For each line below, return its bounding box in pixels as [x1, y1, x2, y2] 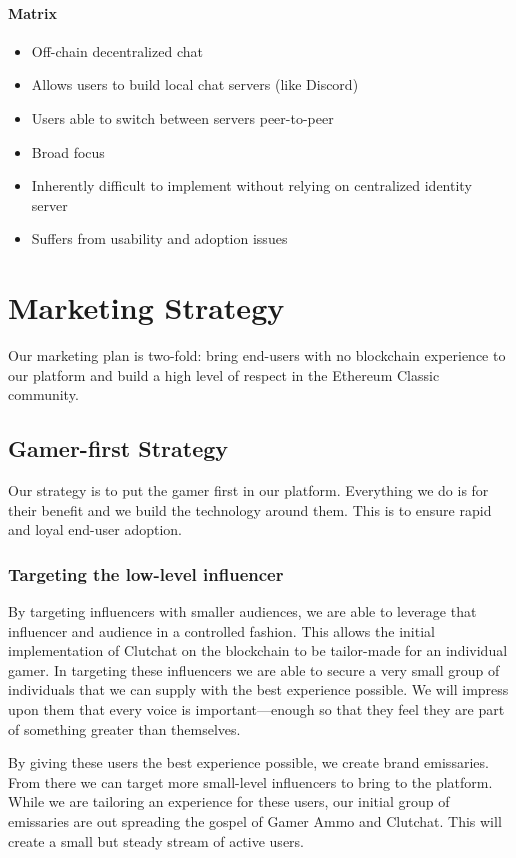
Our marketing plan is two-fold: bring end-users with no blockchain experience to [8, 345, 506, 366]
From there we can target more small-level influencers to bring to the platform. [8, 771, 493, 792]
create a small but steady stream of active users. [8, 830, 305, 851]
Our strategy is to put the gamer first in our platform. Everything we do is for [8, 480, 489, 501]
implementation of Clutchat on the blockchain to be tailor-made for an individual [8, 640, 508, 661]
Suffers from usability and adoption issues [31, 228, 288, 249]
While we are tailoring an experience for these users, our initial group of [8, 791, 450, 812]
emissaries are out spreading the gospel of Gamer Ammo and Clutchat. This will [8, 811, 502, 831]
